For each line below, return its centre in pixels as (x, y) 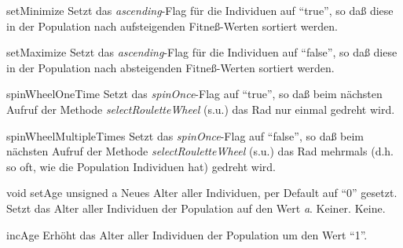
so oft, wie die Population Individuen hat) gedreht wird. (141, 166)
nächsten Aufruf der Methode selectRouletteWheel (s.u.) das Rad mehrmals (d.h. (200, 151)
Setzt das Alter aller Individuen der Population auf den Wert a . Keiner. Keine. (196, 208)
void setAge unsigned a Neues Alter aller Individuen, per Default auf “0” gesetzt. (202, 193)
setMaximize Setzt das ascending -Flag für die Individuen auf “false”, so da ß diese (202, 52)
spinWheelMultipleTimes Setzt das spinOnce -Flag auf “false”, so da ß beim (185, 135)
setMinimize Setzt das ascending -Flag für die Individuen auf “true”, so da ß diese (200, 10)
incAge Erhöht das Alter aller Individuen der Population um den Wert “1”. (187, 234)
